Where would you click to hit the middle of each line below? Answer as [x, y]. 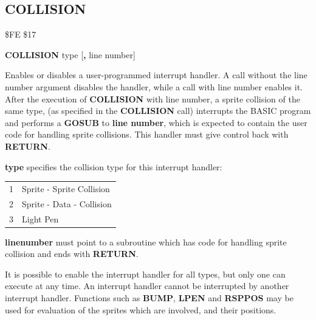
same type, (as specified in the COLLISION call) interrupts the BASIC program [158, 111]
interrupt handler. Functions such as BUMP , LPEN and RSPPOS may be [149, 298]
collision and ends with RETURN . [72, 254]
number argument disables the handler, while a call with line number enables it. [154, 86]
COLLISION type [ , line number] [70, 54]
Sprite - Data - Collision [67, 203]
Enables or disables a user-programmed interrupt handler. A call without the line [156, 75]
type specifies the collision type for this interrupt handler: [114, 166]
